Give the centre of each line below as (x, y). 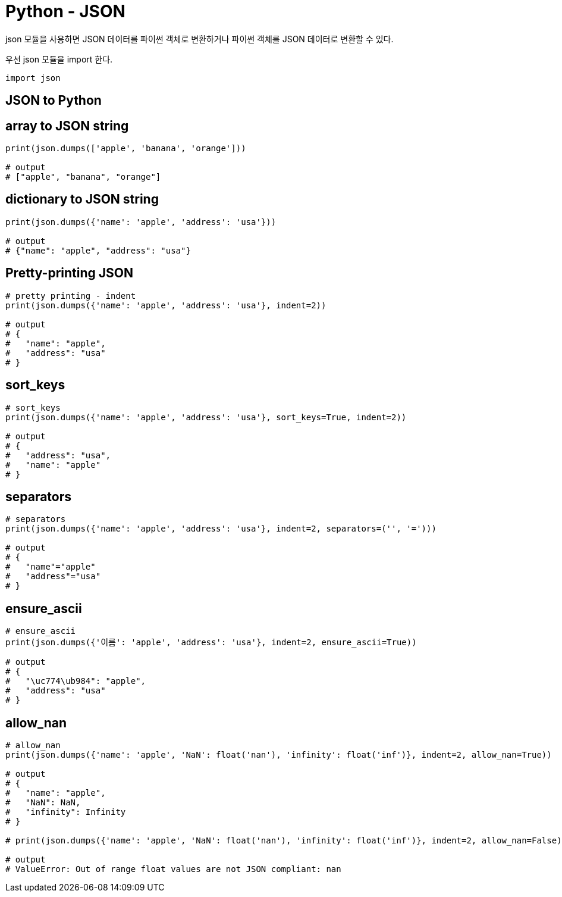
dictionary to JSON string (82, 199)
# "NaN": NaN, (43, 803)
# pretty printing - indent (71, 296)
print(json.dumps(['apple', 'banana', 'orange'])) (126, 149)
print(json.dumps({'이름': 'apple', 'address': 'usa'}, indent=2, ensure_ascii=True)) (211, 643)
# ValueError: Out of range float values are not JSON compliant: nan (173, 869)
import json (33, 78)
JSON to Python (54, 101)
